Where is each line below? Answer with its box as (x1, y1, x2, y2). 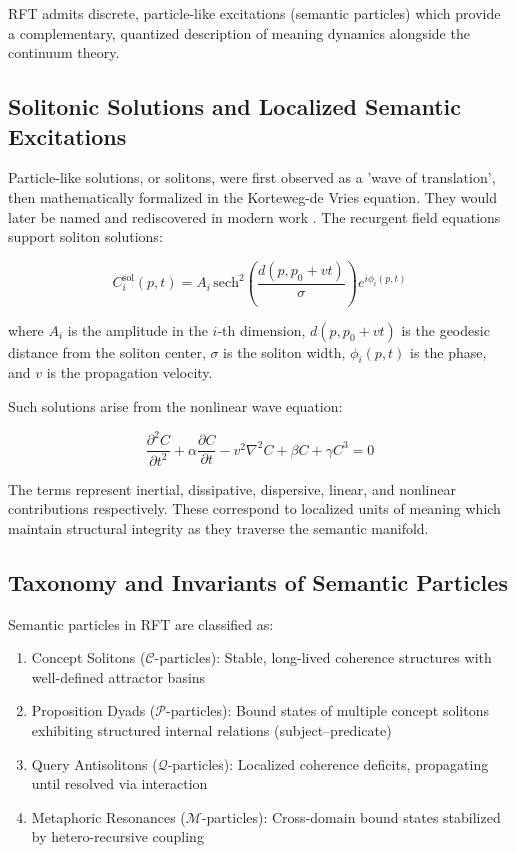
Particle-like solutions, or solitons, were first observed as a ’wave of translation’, (8, 167, 496, 188)
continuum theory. (8, 42, 120, 63)
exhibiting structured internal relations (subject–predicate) (31, 719, 392, 740)
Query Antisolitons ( (31, 753, 158, 774)
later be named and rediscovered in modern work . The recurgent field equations (8, 206, 501, 227)
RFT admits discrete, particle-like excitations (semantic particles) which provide (8, 3, 501, 23)
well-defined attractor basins (31, 666, 206, 687)
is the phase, (410, 341, 487, 362)
